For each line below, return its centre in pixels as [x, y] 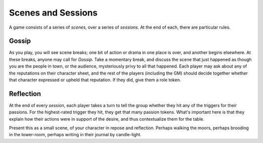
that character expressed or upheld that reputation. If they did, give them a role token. [95, 80]
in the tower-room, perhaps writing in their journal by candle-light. [75, 135]
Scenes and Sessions [53, 13]
